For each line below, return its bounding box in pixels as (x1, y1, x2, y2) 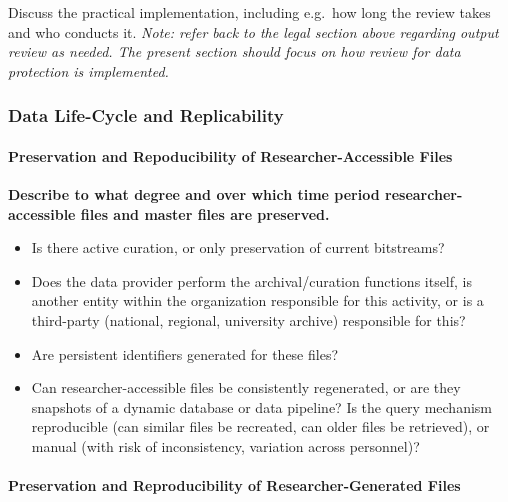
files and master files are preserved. (80, 203, 330, 224)
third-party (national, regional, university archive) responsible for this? (31, 309, 466, 330)
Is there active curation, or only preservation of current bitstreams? (31, 237, 445, 258)
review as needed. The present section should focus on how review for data (8, 41, 461, 62)
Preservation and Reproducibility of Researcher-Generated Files (8, 475, 461, 496)
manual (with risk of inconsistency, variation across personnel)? (31, 435, 420, 456)
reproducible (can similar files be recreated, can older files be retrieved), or (31, 416, 490, 437)
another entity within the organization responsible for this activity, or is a (31, 290, 484, 311)
